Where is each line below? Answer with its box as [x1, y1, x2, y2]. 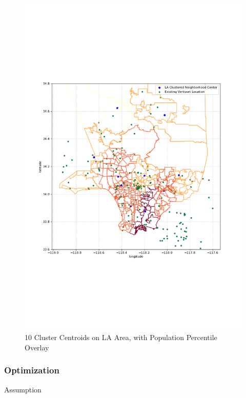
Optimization [4, 364, 59, 376]
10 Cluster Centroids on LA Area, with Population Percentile [25, 332, 217, 343]
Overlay [25, 342, 49, 352]
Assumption [4, 384, 42, 394]
